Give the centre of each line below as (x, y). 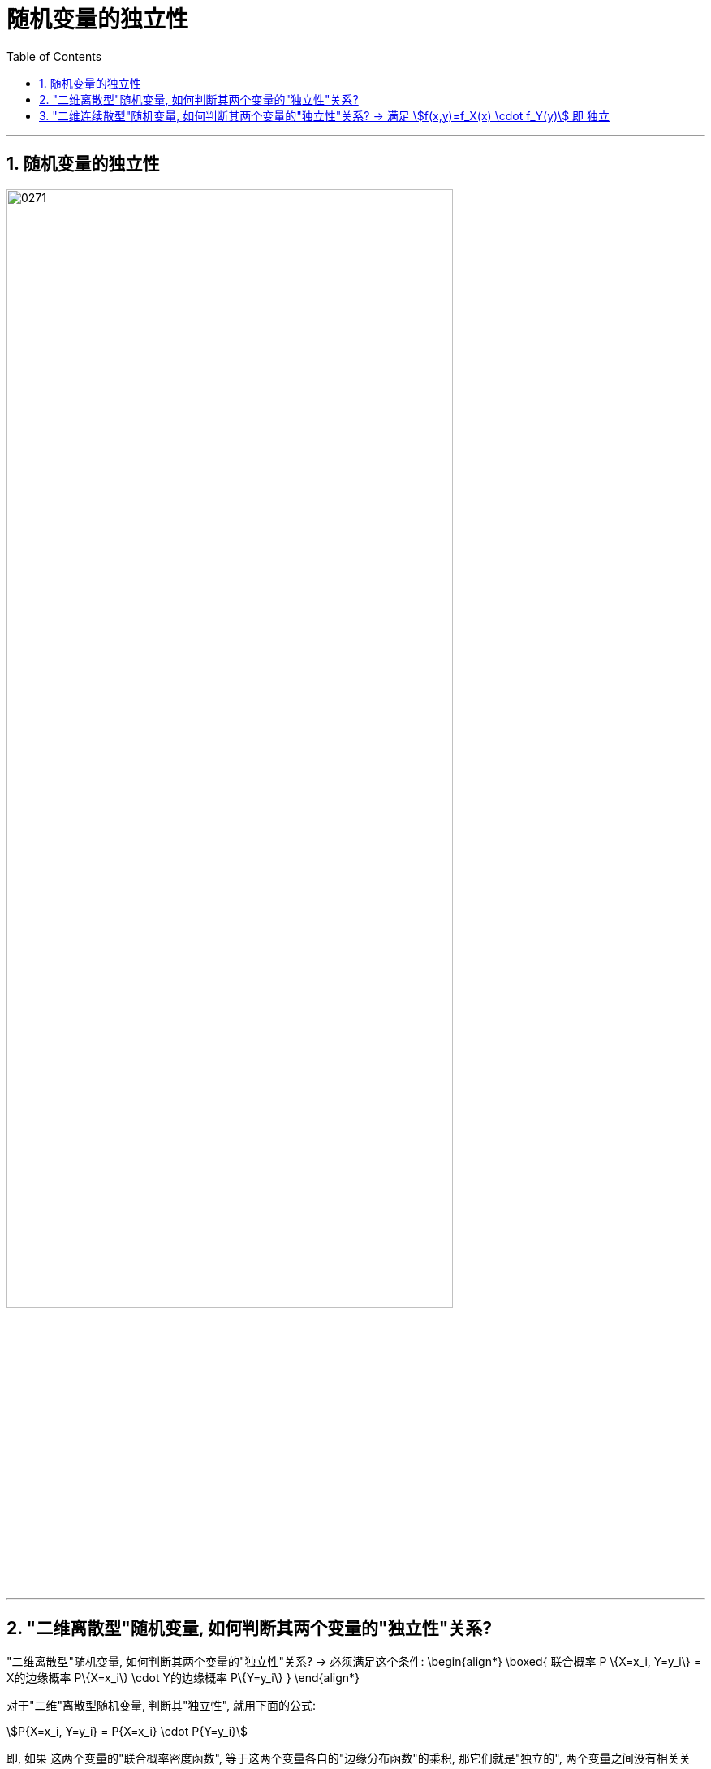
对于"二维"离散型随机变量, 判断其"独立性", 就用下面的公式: (161, 1706)
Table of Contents (54, 56)
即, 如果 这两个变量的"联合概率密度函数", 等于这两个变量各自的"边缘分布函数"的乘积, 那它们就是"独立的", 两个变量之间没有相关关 (349, 1758)
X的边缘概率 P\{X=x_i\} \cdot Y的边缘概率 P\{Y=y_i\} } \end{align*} (183, 1678)
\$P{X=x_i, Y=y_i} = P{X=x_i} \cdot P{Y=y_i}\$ (127, 1732)
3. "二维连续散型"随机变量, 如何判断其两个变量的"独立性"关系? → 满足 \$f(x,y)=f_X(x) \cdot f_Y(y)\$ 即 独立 (325, 115)
